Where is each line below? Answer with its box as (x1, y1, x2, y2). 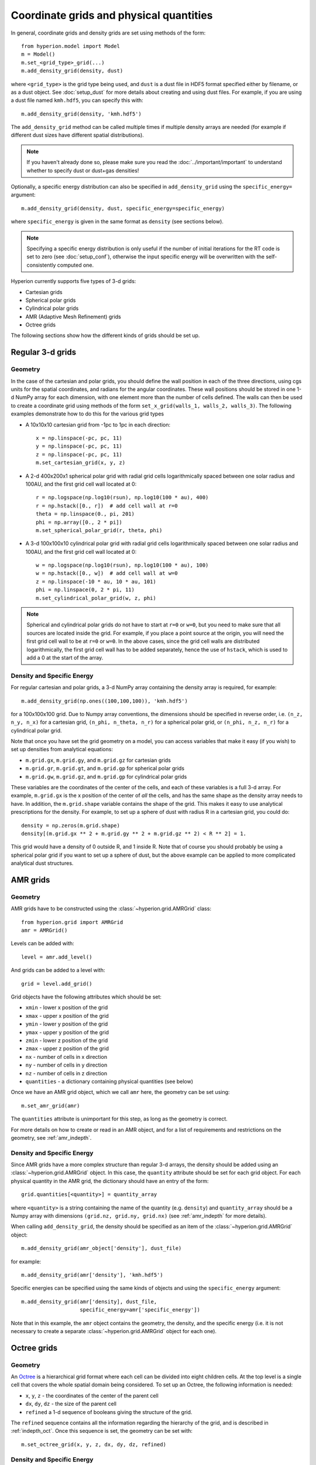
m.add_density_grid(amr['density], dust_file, (21, 1298, 157, 1305)
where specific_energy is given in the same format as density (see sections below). (11, 218, 224, 225)
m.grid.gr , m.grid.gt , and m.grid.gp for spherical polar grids (25, 765, 184, 772)
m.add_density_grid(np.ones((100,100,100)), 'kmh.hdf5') (21, 697, 188, 704)
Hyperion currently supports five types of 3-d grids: (11, 278, 136, 285)
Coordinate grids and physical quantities (11, 9, 213, 22)
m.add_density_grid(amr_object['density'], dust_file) (21, 1245, 182, 1252)
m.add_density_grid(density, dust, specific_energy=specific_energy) (21, 205, 225, 212)
